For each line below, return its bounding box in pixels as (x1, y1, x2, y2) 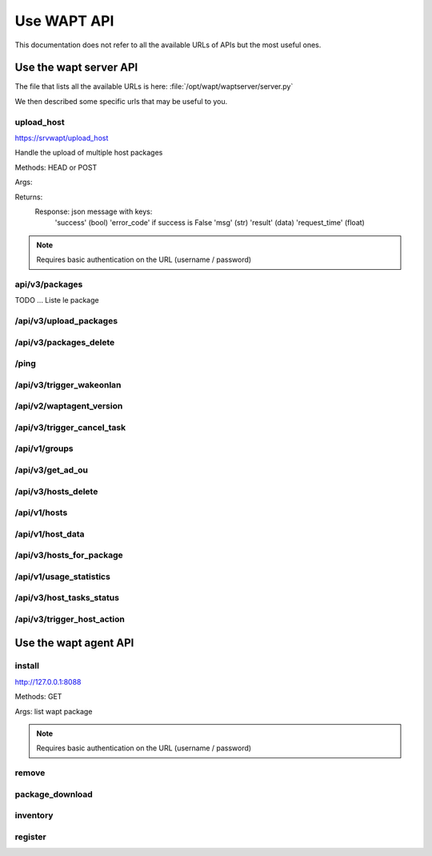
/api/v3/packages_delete (14, 336, 115, 348)
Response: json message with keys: (34, 207, 153, 216)
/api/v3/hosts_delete (14, 485, 98, 496)
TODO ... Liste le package (14, 295, 99, 305)
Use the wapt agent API (14, 636, 134, 649)
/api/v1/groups (14, 443, 74, 454)
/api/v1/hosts (14, 507, 68, 518)
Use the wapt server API (14, 61, 138, 74)
